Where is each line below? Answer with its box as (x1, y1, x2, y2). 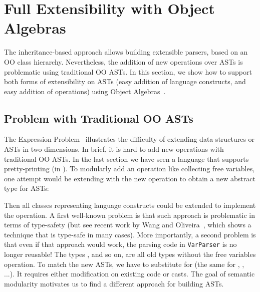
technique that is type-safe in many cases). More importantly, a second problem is (4, 229, 256, 239)
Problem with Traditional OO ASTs (4, 110, 193, 126)
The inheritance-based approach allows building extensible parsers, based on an (4, 47, 248, 57)
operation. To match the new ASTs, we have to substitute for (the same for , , (4, 258, 244, 269)
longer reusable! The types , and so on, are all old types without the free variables (4, 249, 256, 259)
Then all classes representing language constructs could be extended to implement (4, 200, 256, 210)
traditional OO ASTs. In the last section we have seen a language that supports (4, 153, 249, 164)
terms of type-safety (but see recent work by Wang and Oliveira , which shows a (4, 219, 251, 230)
